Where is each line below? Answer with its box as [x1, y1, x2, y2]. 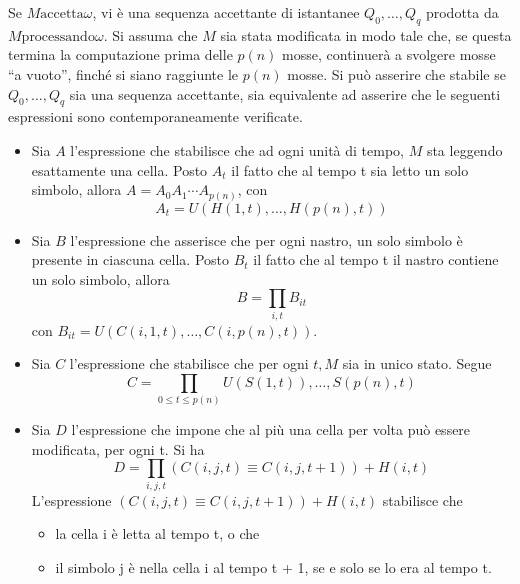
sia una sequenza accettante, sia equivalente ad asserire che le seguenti [69, 83, 501, 104]
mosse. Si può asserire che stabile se [287, 63, 506, 84]
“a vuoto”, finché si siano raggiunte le [8, 63, 239, 84]
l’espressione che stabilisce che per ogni [69, 353, 309, 374]
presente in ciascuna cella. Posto [31, 249, 230, 270]
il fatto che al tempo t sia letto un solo [231, 159, 469, 180]
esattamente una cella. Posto [31, 159, 208, 180]
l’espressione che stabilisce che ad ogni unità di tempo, [70, 139, 404, 160]
